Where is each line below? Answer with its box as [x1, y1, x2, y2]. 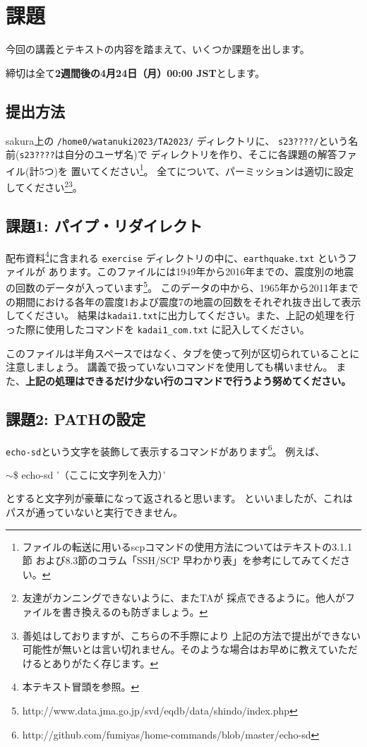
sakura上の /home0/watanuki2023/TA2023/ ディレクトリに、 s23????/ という [6, 133, 349, 148]
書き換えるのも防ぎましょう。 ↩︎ [61, 604, 208, 619]
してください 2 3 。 [6, 178, 83, 194]
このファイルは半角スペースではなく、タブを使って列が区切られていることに [6, 345, 360, 360]
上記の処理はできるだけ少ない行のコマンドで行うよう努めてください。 [25, 373, 351, 388]
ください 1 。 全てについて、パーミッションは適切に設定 [100, 161, 354, 178]
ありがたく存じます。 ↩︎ [52, 655, 159, 670]
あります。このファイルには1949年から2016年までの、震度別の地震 [48, 263, 354, 278]
